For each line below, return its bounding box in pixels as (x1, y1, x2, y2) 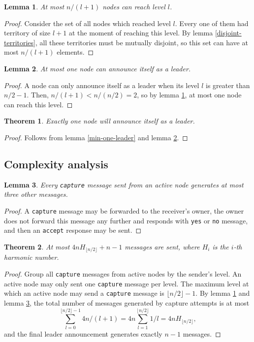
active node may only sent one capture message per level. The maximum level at (4, 278, 249, 288)
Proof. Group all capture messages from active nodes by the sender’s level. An (4, 269, 242, 279)
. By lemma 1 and (195, 288, 250, 298)
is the (212, 241, 229, 251)
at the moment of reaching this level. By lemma (68, 28, 213, 38)
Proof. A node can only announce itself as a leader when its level (4, 80, 199, 90)
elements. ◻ (57, 47, 94, 57)
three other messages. (4, 189, 68, 199)
